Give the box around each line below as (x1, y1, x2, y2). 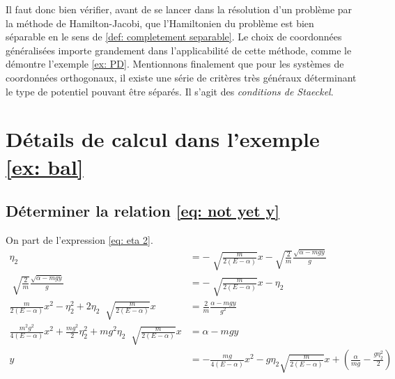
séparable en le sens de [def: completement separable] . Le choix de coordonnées (6, 29, 342, 44)
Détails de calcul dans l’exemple (6, 125, 320, 153)
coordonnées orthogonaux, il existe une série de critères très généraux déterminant (6, 70, 357, 84)
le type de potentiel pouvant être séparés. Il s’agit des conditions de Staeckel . (6, 84, 334, 98)
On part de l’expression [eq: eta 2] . (6, 232, 153, 247)
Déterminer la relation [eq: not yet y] (6, 200, 280, 222)
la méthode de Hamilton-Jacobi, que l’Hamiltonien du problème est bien (6, 15, 314, 30)
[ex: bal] (6, 152, 84, 180)
